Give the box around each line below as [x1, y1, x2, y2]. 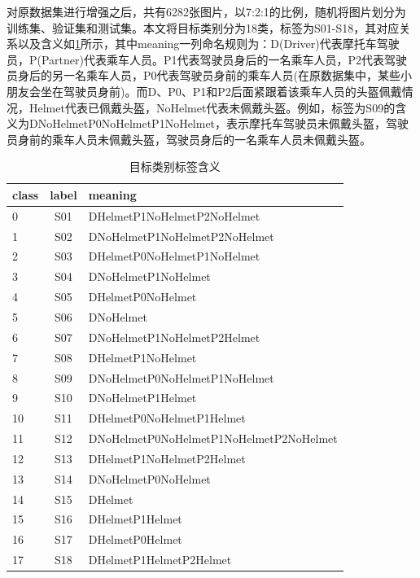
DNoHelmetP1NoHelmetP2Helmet [88, 328, 260, 345]
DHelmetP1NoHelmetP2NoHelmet [88, 207, 260, 224]
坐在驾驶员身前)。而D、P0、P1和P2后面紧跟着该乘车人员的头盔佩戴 [40, 82, 402, 99]
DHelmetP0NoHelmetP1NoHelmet [88, 247, 260, 265]
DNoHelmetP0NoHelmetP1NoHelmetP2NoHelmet [88, 430, 338, 447]
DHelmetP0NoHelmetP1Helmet [88, 409, 246, 427]
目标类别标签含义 [129, 158, 221, 175]
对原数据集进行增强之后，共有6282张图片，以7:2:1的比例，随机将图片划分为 [7, 3, 406, 20]
